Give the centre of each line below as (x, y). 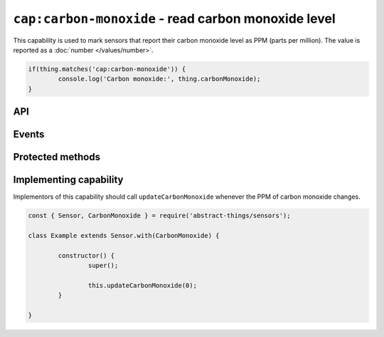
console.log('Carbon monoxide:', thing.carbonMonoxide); (159, 79)
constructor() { (86, 255)
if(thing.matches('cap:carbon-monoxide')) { (107, 69)
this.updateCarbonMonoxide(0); (142, 285)
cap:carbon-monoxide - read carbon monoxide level (174, 19)
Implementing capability (68, 180)
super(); (103, 266)
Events (29, 134)
